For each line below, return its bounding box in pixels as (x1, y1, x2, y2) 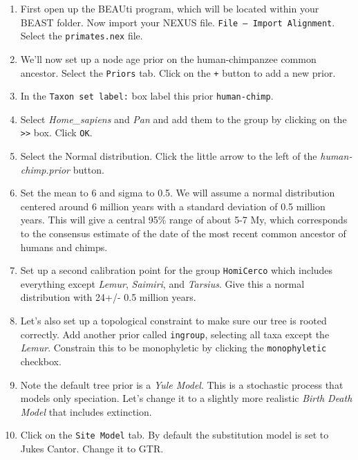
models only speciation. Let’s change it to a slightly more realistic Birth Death (20, 391, 352, 405)
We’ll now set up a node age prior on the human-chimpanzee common (20, 51, 317, 66)
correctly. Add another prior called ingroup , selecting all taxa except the (20, 326, 330, 341)
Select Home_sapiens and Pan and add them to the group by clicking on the (20, 111, 347, 126)
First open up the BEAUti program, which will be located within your (20, 1, 319, 15)
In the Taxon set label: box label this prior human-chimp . (20, 89, 274, 103)
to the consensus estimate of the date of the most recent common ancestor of (20, 226, 346, 241)
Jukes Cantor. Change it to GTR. (20, 441, 164, 455)
